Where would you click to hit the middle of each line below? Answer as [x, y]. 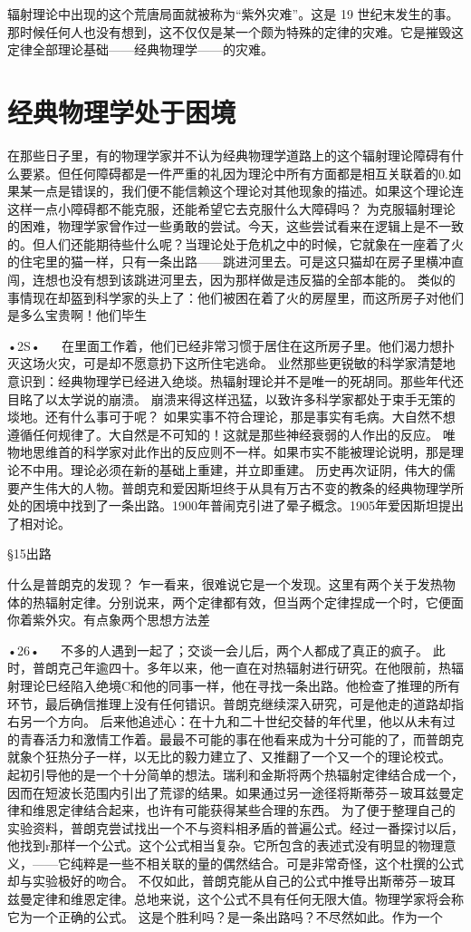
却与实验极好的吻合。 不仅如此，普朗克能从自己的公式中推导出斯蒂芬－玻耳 [231, 881]
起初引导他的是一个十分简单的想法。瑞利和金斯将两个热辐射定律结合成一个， [235, 774]
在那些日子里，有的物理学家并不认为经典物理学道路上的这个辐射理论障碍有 [229, 155]
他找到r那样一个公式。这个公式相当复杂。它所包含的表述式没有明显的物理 [226, 845]
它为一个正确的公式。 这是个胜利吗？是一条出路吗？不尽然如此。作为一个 [225, 916]
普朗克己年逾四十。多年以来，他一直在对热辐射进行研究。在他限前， [235, 668]
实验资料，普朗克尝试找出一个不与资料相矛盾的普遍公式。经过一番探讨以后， [235, 827]
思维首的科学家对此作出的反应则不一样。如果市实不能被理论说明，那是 [241, 452]
